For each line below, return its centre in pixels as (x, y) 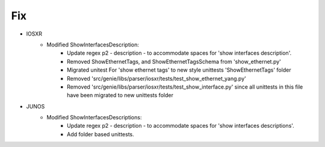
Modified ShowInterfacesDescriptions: (94, 117)
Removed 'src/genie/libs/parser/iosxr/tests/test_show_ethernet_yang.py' (156, 78)
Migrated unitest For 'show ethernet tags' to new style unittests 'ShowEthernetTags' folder (179, 70)
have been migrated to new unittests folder (120, 95)
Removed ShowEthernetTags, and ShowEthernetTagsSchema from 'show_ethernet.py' (174, 61)
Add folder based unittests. (101, 134)
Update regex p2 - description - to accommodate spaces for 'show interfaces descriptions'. (181, 126)
